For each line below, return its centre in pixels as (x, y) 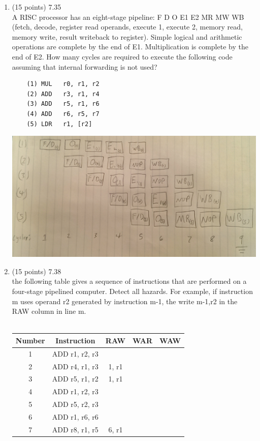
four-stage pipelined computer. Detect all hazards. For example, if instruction (132, 291)
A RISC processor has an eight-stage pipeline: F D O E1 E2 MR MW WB (128, 17)
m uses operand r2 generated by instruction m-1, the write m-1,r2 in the (125, 301)
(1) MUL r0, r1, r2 (63, 84)
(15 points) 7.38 (37, 271)
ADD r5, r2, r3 (75, 404)
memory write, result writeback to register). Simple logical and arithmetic (127, 36)
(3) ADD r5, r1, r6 (63, 104)
